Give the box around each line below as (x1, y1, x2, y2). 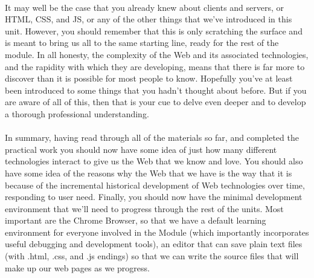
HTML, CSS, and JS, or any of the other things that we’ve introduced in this (5, 13, 292, 25)
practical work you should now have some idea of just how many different (5, 143, 277, 155)
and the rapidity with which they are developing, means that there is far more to (5, 60, 305, 73)
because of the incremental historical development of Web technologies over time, (5, 178, 305, 191)
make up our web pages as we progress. (5, 261, 150, 274)
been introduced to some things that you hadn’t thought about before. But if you (5, 83, 307, 96)
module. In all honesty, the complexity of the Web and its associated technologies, (5, 48, 309, 60)
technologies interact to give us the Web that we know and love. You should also (5, 155, 303, 167)
